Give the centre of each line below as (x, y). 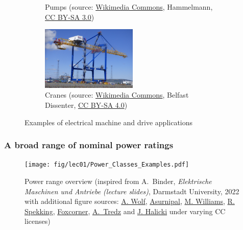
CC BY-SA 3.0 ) (70, 17)
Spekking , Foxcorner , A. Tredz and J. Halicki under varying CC (125, 211)
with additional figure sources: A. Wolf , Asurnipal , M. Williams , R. (130, 201)
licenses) (38, 221)
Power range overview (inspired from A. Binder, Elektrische (118, 181)
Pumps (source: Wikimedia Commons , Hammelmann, (129, 7)
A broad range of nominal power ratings (89, 145)
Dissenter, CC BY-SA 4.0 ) (86, 105)
